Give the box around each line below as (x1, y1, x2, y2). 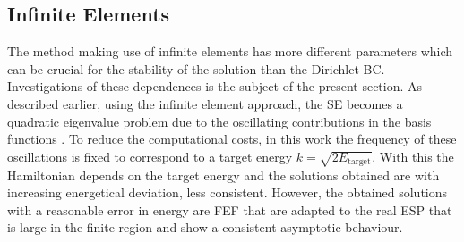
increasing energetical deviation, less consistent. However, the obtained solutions (7, 183, 448, 202)
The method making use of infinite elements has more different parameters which (7, 42, 453, 61)
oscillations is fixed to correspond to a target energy (7, 146, 293, 165)
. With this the (372, 146, 454, 165)
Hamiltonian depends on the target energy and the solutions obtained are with (7, 165, 440, 184)
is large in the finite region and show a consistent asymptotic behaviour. (7, 218, 403, 237)
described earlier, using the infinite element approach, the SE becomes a (7, 94, 403, 113)
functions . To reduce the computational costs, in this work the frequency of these (7, 129, 457, 148)
